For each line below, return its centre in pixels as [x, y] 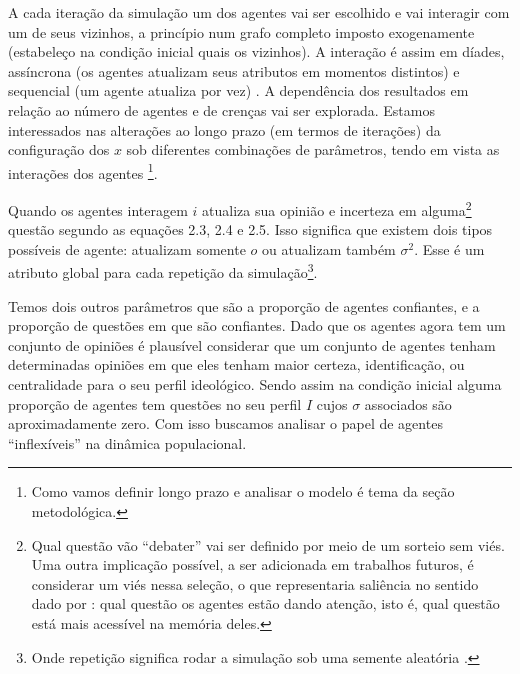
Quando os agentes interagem [98, 209]
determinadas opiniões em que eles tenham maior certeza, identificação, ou [236, 364]
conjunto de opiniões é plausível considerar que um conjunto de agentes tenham [252, 344]
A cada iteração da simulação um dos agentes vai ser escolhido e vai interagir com [259, 12]
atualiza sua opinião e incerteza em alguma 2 [337, 208]
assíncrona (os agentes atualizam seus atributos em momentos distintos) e [234, 70]
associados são [408, 403]
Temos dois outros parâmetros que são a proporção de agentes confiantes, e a [244, 305]
